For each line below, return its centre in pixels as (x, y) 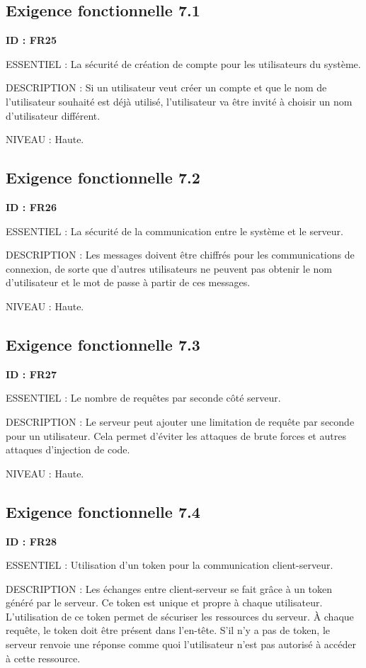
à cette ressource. (43, 658)
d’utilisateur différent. (53, 115)
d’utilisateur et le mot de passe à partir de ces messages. (128, 282)
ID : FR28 (31, 541)
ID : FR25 (31, 40)
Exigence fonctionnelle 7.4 (103, 511)
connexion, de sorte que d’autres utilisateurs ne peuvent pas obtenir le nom (169, 268)
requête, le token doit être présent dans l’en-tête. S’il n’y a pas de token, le (168, 630)
